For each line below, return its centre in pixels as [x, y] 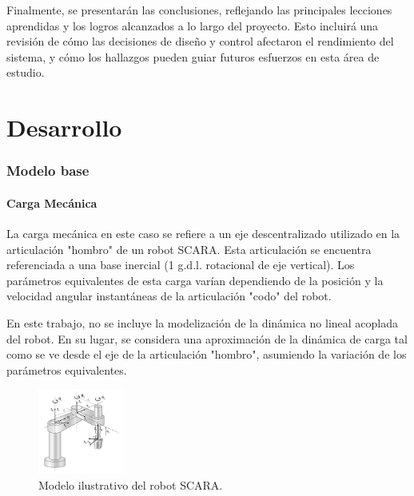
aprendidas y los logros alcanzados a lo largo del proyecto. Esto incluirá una [193, 25]
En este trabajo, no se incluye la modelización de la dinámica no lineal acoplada [202, 322]
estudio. [26, 72]
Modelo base [48, 171]
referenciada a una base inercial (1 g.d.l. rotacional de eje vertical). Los [181, 265]
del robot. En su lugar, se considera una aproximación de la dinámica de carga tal [207, 338]
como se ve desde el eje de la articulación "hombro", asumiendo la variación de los [207, 354]
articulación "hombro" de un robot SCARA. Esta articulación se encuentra [189, 249]
